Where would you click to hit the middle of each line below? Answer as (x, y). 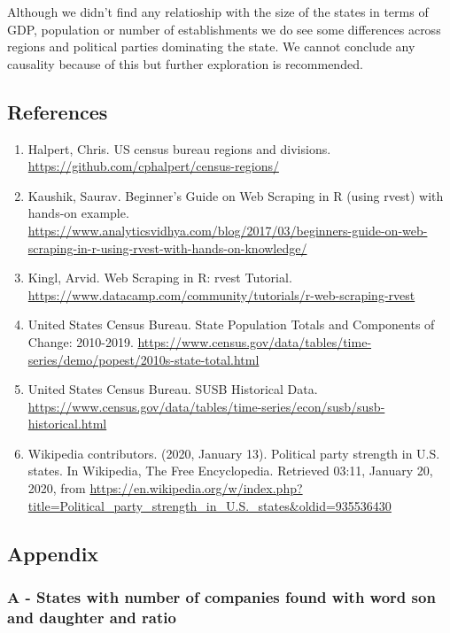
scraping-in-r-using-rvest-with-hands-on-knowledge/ (167, 247)
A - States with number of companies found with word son (221, 596)
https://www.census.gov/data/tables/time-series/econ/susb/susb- (206, 406)
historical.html (67, 424)
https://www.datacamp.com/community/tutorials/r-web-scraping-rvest (221, 294)
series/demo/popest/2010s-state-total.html (144, 359)
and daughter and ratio (92, 617)
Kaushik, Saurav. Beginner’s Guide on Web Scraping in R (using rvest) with (236, 195)
